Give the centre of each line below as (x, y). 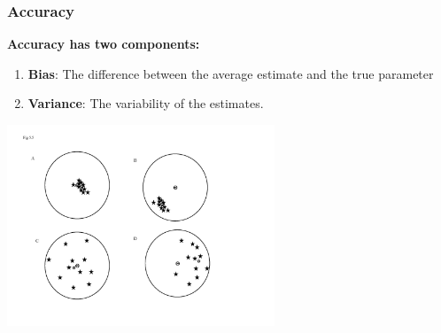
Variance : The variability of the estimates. (146, 103)
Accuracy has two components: (104, 44)
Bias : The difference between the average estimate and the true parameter (231, 73)
